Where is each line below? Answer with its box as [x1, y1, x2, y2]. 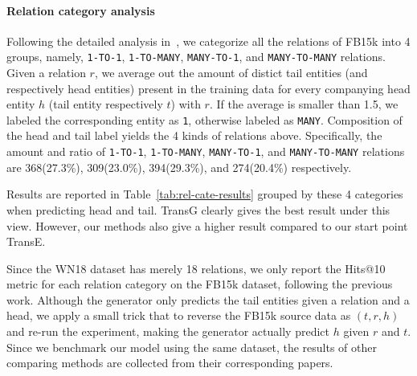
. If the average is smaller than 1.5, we [209, 96, 399, 112]
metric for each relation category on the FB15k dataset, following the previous [6, 276, 393, 292]
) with [170, 96, 201, 112]
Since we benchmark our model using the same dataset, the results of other [6, 338, 377, 355]
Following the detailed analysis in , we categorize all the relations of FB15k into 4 [6, 32, 411, 49]
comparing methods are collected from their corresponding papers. [6, 354, 333, 371]
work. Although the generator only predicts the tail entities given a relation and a [6, 291, 410, 308]
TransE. [6, 233, 46, 250]
